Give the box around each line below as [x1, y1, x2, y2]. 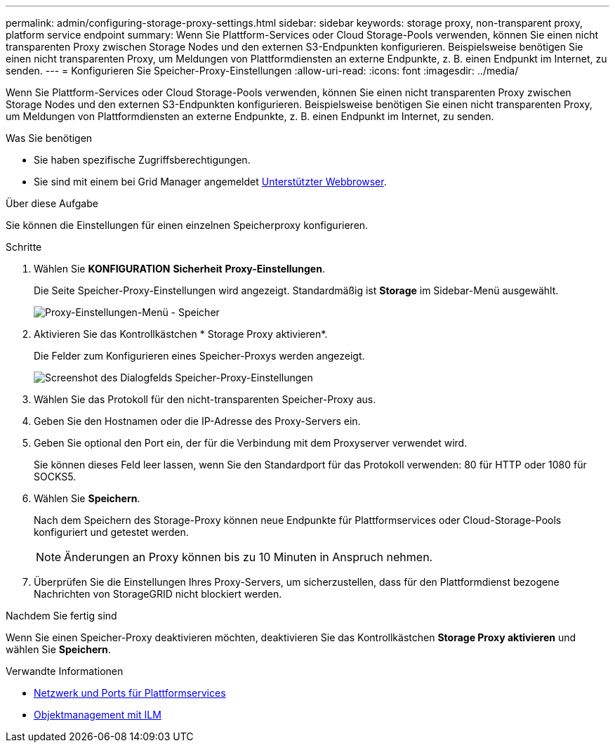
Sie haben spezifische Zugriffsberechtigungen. [34, 154, 251, 166]
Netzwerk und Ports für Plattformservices [34, 687, 226, 699]
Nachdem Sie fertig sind [6, 610, 117, 622]
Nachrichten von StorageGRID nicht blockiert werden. [34, 588, 282, 600]
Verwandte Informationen [6, 665, 124, 677]
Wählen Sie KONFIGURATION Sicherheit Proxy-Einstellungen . [34, 263, 325, 275]
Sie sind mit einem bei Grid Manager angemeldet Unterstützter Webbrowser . [34, 176, 387, 188]
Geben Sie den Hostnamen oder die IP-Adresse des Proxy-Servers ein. [34, 415, 361, 427]
